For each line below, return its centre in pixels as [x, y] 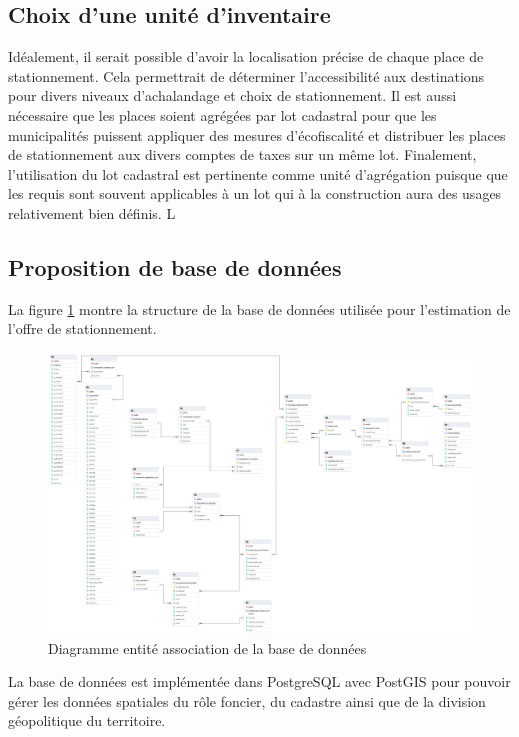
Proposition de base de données [175, 266]
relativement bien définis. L [92, 212]
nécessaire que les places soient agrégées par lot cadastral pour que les [222, 114]
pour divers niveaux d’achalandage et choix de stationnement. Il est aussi [232, 95]
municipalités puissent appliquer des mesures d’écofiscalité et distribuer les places [257, 134]
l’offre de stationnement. [82, 328]
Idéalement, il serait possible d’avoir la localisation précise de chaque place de [246, 56]
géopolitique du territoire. [87, 720]
